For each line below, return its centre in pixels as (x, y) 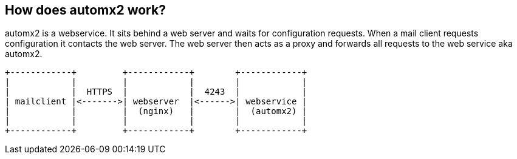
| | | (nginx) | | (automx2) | (156, 111)
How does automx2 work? (85, 10)
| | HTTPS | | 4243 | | (156, 92)
